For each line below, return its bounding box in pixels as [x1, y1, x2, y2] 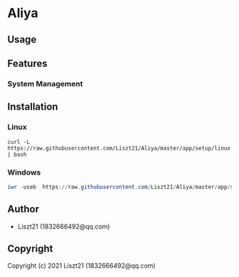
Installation [7, 101, 58, 113]
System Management [7, 78, 83, 88]
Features [7, 57, 48, 69]
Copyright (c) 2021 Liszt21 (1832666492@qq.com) [7, 261, 156, 270]
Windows [7, 167, 41, 177]
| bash [7, 151, 27, 158]
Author [7, 203, 39, 215]
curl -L [7, 138, 31, 145]
